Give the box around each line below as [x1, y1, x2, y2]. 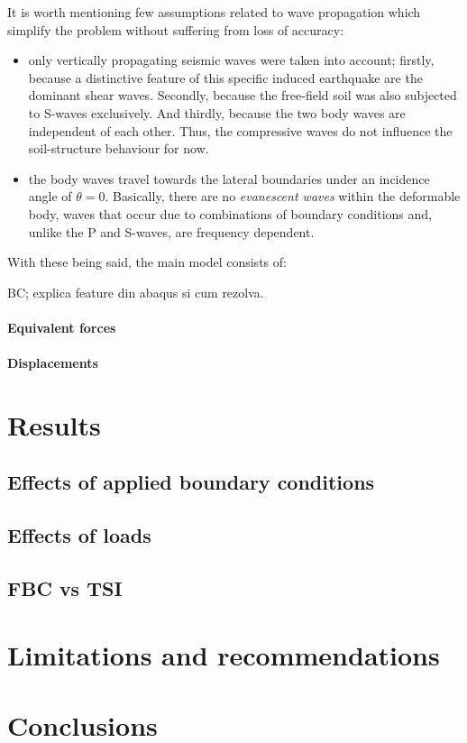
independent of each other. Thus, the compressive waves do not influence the [28, 121, 453, 140]
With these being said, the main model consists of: [7, 252, 287, 271]
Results [7, 406, 101, 443]
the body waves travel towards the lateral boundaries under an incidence [28, 169, 430, 188]
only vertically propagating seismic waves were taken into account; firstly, [28, 50, 435, 69]
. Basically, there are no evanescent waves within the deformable [105, 187, 461, 206]
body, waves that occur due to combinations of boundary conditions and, [28, 204, 432, 223]
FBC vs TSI [7, 574, 123, 602]
